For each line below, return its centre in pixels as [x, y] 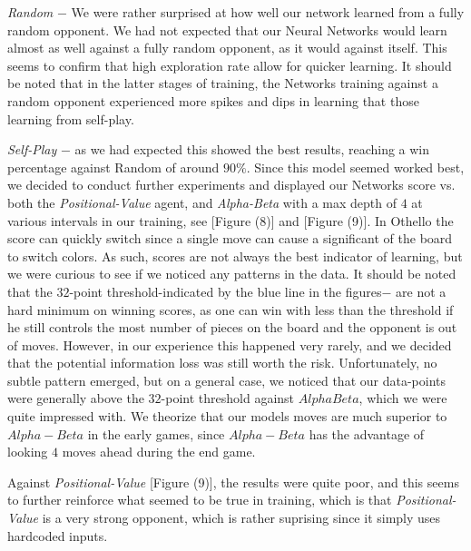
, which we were [403, 398]
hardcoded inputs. [58, 535]
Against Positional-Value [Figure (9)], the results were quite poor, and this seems [233, 482]
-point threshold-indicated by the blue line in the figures [226, 291]
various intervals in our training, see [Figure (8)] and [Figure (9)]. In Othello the [231, 220]
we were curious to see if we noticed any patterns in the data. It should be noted [232, 274]
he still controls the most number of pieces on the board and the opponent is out [232, 327]
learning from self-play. [71, 118]
